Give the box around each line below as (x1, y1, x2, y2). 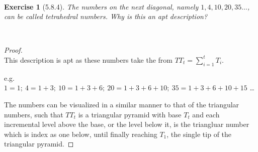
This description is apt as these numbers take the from (4, 54, 173, 65)
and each (192, 109, 220, 119)
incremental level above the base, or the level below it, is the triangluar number (4, 119, 249, 129)
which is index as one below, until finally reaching (4, 128, 157, 139)
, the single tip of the (166, 128, 232, 139)
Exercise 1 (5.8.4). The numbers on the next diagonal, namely (4, 1, 199, 12)
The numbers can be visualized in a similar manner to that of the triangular (4, 99, 239, 109)
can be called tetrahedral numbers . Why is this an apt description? (4, 11, 208, 22)
